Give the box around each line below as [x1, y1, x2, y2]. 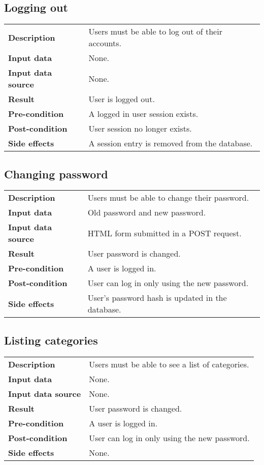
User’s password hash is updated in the [87, 292, 227, 304]
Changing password [4, 166, 108, 181]
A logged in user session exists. [88, 108, 199, 120]
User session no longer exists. [88, 122, 192, 135]
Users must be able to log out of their [88, 25, 222, 38]
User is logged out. [88, 93, 155, 105]
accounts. [88, 37, 122, 49]
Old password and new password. [87, 206, 206, 219]
